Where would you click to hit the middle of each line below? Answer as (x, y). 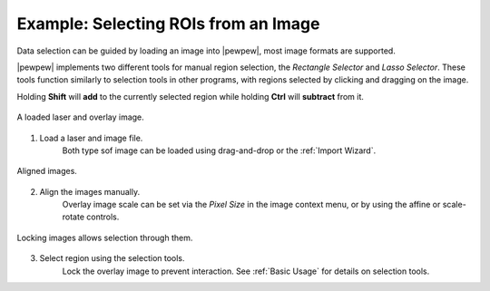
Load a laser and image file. (91, 138)
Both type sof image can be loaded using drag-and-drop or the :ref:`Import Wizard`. (219, 150)
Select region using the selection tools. (112, 258)
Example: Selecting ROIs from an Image (168, 24)
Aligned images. (47, 171)
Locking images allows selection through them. (105, 238)
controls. (103, 217)
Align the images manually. (90, 191)
